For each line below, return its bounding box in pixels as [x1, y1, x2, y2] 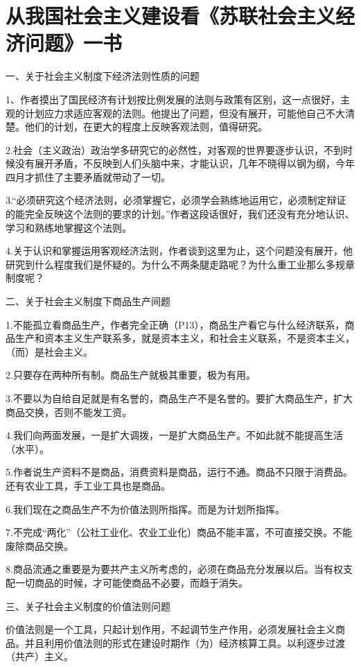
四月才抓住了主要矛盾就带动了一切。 [6, 169, 170, 184]
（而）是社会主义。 [6, 344, 93, 358]
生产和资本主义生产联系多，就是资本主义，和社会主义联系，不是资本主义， [15, 331, 355, 345]
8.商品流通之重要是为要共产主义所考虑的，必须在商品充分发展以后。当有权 [6, 562, 343, 576]
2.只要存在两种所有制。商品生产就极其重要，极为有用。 [6, 367, 256, 382]
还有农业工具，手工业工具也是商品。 [6, 478, 170, 492]
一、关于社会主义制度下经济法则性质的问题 [6, 69, 200, 83]
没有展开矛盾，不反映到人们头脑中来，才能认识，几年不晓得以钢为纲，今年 [15, 156, 355, 171]
